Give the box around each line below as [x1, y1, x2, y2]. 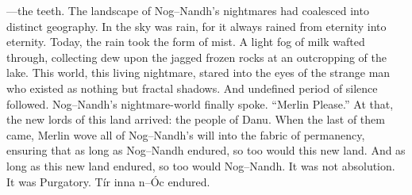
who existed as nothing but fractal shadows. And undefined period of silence [6, 79, 378, 96]
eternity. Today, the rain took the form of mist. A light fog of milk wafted [6, 33, 365, 50]
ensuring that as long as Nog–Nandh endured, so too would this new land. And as [6, 142, 406, 159]
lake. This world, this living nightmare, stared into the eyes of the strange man [6, 64, 391, 81]
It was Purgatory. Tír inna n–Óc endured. [6, 173, 210, 189]
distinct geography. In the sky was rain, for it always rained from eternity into [6, 17, 387, 34]
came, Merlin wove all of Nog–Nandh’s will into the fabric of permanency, [6, 126, 365, 143]
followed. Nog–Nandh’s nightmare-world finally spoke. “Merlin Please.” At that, [6, 95, 394, 112]
